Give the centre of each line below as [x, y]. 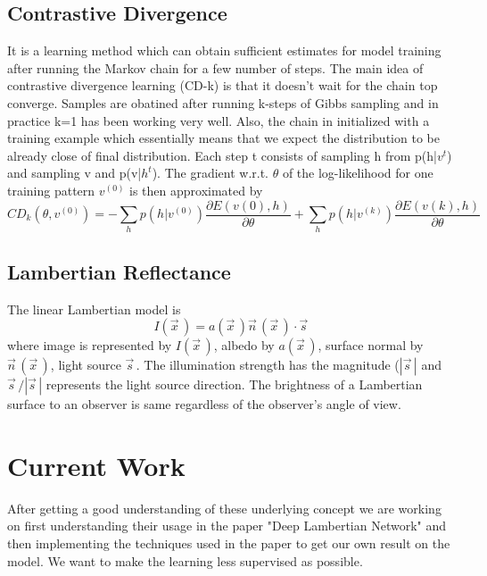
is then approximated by [196, 190]
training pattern [51, 190]
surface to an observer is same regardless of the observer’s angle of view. [204, 404]
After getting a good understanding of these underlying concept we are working [224, 508]
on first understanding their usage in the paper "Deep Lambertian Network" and [227, 526]
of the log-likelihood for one [358, 173]
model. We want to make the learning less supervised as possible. [185, 560]
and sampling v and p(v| [74, 173]
